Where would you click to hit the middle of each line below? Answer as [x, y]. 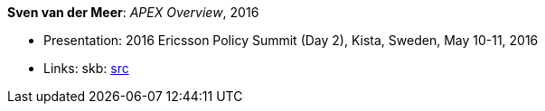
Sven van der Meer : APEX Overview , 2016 [133, 12]
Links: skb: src [86, 68]
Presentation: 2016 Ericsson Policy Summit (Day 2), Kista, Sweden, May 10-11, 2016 [291, 40]
